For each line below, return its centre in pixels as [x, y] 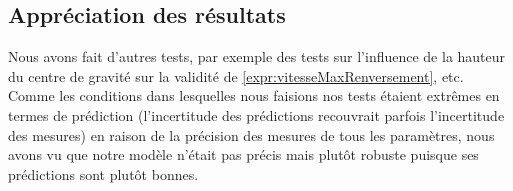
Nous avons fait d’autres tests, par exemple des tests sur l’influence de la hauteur [257, 56]
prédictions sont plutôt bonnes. [103, 173]
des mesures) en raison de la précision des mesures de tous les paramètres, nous [251, 134]
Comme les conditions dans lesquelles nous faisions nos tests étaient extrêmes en [254, 95]
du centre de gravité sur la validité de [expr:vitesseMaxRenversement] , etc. [236, 75]
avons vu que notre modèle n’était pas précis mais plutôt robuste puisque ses [243, 154]
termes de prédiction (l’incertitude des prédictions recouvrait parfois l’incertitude [256, 114]
